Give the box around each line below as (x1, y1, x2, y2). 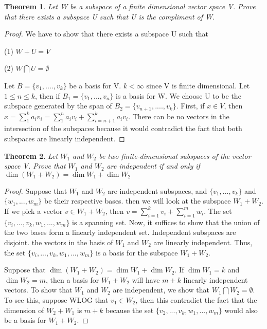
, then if (35, 90, 60, 101)
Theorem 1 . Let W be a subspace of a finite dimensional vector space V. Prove (4, 1, 256, 11)
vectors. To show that (4, 284, 73, 295)
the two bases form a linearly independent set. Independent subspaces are (4, 227, 236, 237)
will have (132, 274, 160, 285)
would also (224, 304, 258, 315)
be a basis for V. (69, 80, 121, 90)
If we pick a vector (4, 205, 63, 216)
